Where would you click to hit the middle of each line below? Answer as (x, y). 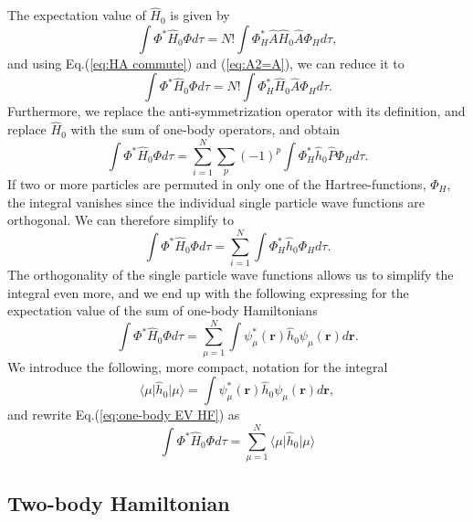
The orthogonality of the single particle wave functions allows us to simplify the (231, 274)
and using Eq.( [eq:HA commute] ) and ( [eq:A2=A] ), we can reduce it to (206, 63)
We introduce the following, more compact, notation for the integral (198, 366)
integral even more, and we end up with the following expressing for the (208, 292)
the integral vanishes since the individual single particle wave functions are (216, 202)
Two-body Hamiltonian (119, 502)
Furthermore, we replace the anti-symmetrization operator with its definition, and (236, 111)
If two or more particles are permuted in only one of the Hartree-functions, (217, 184)
